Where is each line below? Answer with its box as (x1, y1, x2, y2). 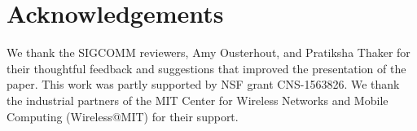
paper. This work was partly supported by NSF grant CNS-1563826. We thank (7, 76, 400, 93)
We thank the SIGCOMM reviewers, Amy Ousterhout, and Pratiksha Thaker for (7, 44, 410, 61)
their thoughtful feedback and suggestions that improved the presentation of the (7, 59, 406, 76)
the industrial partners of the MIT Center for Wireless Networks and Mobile (7, 91, 388, 108)
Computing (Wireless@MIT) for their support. (7, 107, 239, 124)
